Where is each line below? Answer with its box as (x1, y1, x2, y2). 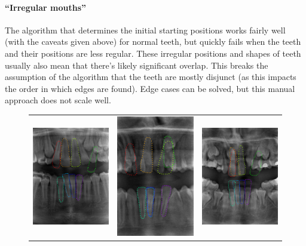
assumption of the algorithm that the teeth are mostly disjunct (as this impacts (5, 70, 296, 83)
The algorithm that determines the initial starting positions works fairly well (5, 23, 286, 36)
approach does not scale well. (5, 94, 111, 106)
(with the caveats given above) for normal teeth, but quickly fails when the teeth (5, 35, 301, 48)
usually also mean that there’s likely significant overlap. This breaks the (5, 59, 268, 71)
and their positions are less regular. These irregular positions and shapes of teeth (5, 47, 301, 59)
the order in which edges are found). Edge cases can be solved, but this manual (5, 82, 295, 94)
